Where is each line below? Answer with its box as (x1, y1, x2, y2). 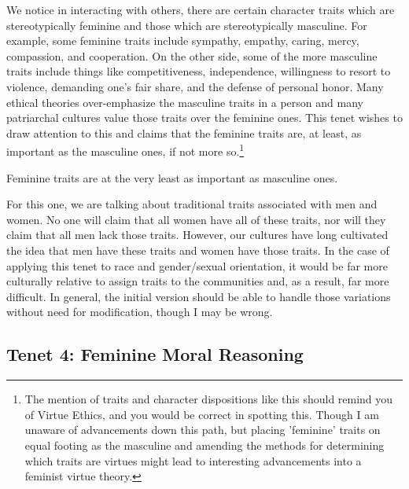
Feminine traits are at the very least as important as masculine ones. (6, 169, 338, 186)
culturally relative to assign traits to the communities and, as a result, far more (6, 273, 389, 289)
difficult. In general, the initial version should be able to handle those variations (6, 288, 391, 304)
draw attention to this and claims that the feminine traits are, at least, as (6, 124, 362, 141)
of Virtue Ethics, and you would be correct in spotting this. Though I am (24, 406, 379, 422)
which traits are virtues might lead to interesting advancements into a (24, 452, 362, 469)
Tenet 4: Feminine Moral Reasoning (6, 342, 304, 366)
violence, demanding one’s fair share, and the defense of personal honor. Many (6, 78, 384, 94)
